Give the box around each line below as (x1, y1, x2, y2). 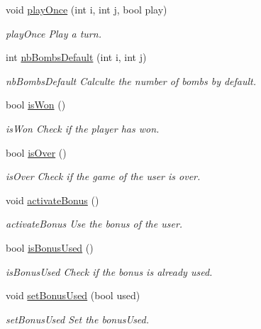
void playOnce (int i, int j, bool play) (6, 2, 167, 16)
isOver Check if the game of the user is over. (6, 169, 201, 184)
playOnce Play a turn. (6, 26, 101, 40)
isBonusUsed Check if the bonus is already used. (6, 264, 213, 279)
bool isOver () (6, 145, 67, 160)
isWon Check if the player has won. (6, 121, 160, 135)
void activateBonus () (6, 192, 99, 207)
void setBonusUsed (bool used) (6, 288, 140, 303)
